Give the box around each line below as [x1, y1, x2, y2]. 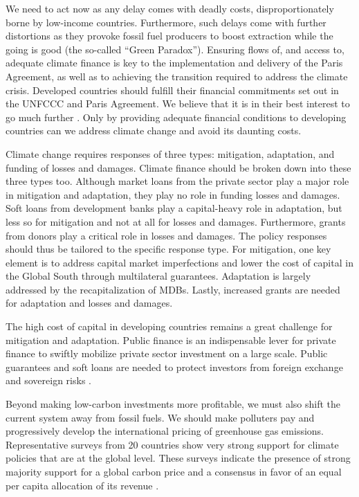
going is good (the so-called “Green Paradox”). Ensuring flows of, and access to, [6, 42, 344, 56]
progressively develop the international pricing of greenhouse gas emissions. [6, 424, 324, 438]
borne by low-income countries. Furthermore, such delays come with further [6, 15, 326, 29]
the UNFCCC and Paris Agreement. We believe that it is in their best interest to [6, 96, 350, 111]
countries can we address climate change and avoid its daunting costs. [6, 123, 302, 138]
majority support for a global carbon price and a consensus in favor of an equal [6, 464, 342, 478]
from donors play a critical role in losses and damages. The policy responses [6, 228, 327, 242]
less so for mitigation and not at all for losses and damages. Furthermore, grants [6, 214, 346, 228]
